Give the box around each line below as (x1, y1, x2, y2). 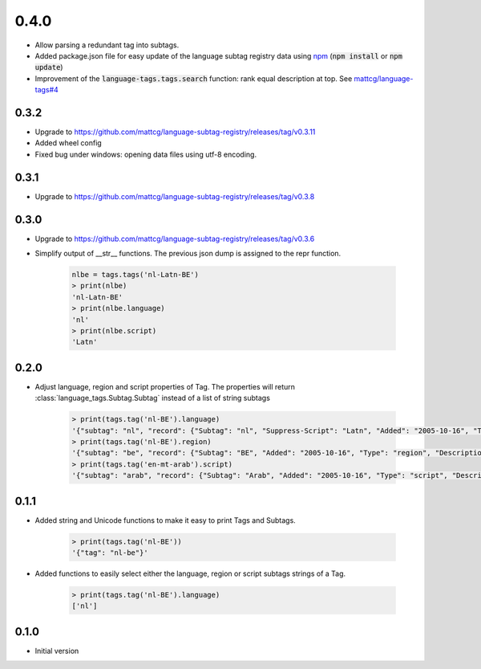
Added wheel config (34, 138, 102, 148)
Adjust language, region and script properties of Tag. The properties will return (34, 381, 296, 391)
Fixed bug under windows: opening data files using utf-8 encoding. (34, 149, 257, 159)
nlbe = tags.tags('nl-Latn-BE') (71, 270, 200, 279)
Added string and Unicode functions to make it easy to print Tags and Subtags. (34, 515, 296, 525)
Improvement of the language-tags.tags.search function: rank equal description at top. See (34, 73, 353, 84)
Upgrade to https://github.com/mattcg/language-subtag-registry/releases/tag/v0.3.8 (34, 191, 315, 201)
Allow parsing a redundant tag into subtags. (34, 40, 180, 50)
